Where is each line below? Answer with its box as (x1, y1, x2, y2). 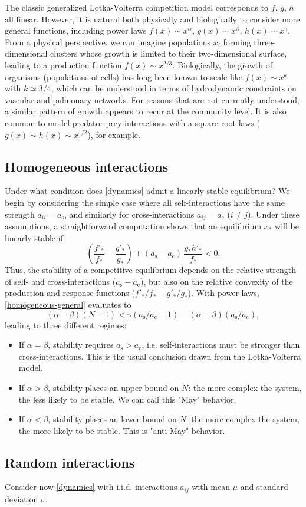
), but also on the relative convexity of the (140, 275, 293, 287)
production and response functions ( (5, 287, 135, 299)
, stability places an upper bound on (48, 381, 179, 393)
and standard (240, 480, 288, 493)
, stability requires (48, 338, 114, 351)
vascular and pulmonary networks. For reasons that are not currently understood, (5, 93, 300, 106)
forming (223, 35, 251, 48)
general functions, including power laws (5, 24, 147, 37)
